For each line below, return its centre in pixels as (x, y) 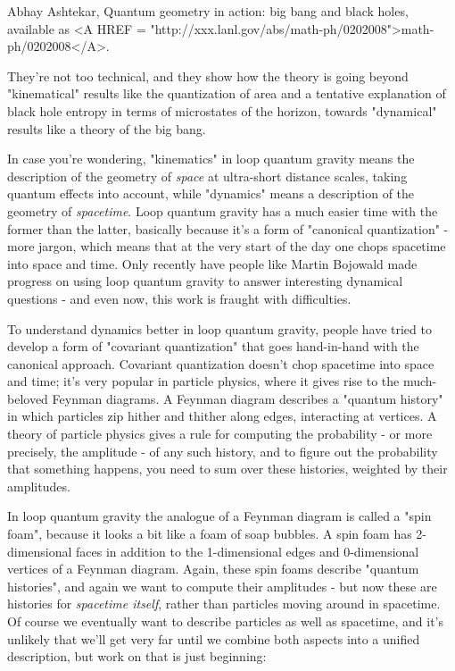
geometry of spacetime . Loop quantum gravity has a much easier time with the (223, 210)
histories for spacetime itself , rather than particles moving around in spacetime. (224, 604)
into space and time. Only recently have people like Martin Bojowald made (212, 263)
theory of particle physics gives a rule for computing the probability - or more (220, 434)
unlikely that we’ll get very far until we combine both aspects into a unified (214, 638)
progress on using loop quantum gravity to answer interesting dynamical (205, 281)
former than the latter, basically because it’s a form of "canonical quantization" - (228, 228)
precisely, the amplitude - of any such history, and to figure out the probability (223, 451)
